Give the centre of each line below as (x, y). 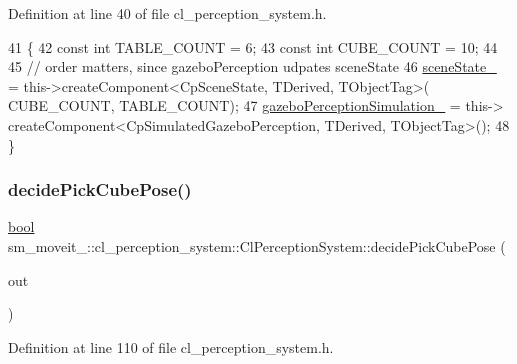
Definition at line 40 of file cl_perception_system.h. (167, 13)
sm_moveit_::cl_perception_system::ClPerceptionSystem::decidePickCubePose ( (257, 245)
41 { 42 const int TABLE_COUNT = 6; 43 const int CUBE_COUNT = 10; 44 (253, 46)
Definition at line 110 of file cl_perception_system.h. (171, 346)
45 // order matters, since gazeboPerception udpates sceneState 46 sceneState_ (252, 66)
